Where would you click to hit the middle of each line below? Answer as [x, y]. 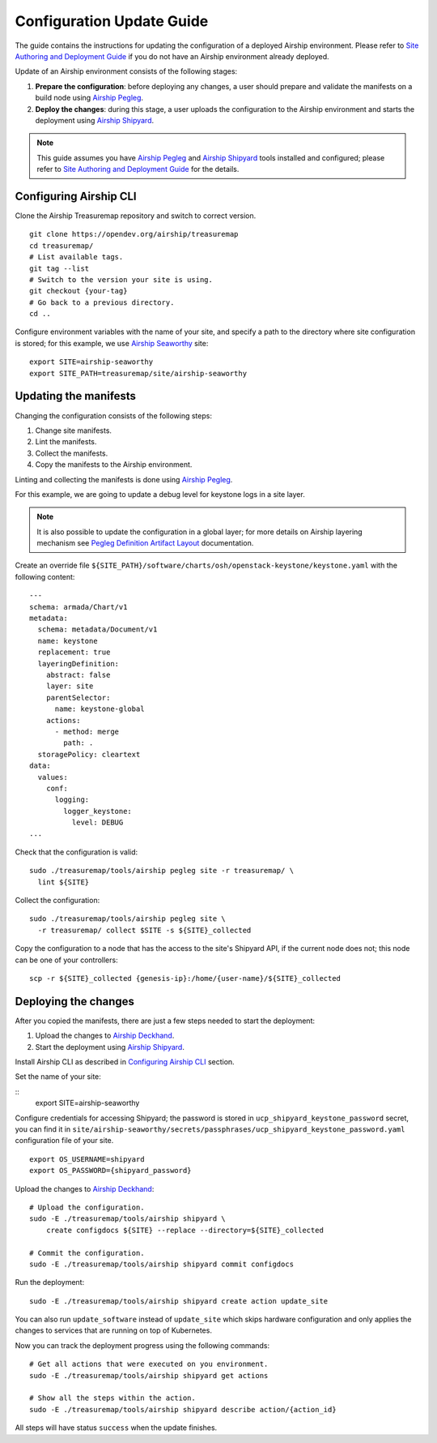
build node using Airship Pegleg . [89, 98]
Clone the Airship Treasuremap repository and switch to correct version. [136, 216]
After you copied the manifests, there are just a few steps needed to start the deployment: [165, 1021]
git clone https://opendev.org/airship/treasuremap [134, 234]
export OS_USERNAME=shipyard [87, 1159]
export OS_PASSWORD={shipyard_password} [110, 1171]
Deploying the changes [75, 1001]
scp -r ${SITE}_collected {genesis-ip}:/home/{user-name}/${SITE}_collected [185, 978]
